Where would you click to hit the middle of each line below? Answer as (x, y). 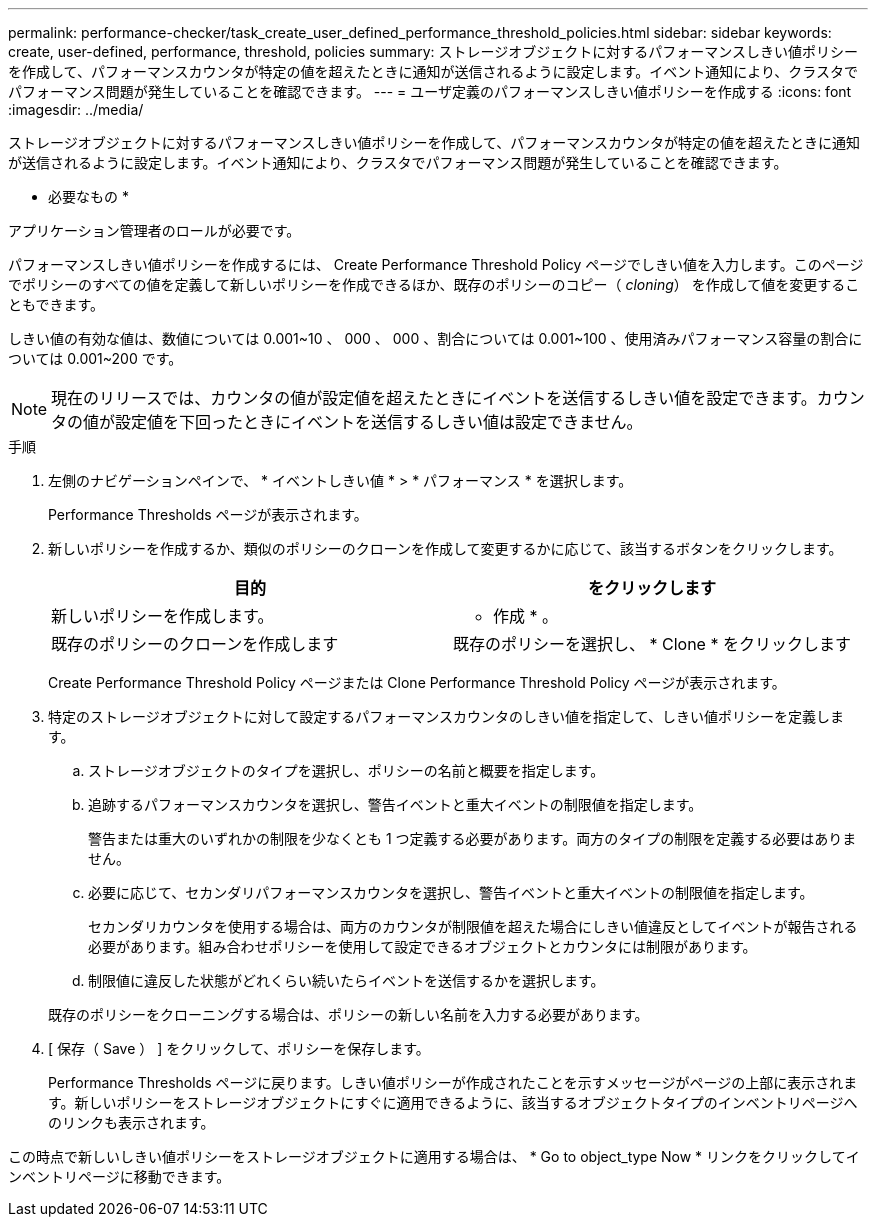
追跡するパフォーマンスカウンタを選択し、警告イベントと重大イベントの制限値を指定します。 (395, 804)
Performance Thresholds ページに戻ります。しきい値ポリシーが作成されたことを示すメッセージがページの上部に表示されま (453, 1082)
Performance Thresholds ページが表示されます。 (208, 514)
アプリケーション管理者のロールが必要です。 (154, 230)
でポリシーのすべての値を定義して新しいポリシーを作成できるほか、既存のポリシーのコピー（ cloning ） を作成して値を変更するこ (434, 284)
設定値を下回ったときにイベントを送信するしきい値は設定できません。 (379, 422)
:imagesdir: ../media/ (76, 109)
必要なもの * (88, 196)
